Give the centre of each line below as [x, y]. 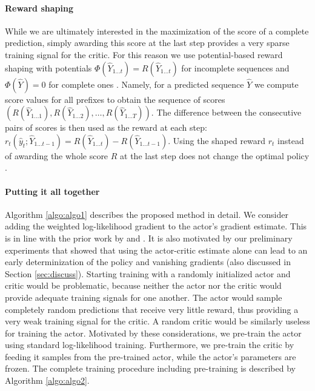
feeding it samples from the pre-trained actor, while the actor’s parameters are [151, 356]
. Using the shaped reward [217, 140]
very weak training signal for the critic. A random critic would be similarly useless [157, 321]
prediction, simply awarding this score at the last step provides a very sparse [147, 43]
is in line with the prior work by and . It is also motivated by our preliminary [149, 238]
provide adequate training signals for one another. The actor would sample [144, 297]
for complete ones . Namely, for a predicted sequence [146, 84]
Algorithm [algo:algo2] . [47, 380]
